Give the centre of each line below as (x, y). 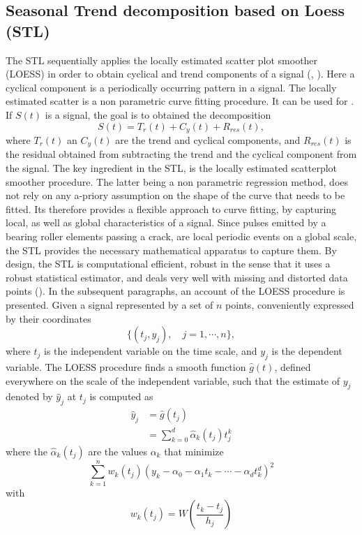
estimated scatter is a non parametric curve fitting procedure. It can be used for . (180, 101)
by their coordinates (48, 318)
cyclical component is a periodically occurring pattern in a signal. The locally (171, 87)
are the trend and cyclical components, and (208, 140)
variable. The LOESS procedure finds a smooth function (126, 366)
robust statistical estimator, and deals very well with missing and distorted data (177, 277)
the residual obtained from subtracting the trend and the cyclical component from (181, 154)
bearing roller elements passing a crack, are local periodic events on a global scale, (181, 236)
